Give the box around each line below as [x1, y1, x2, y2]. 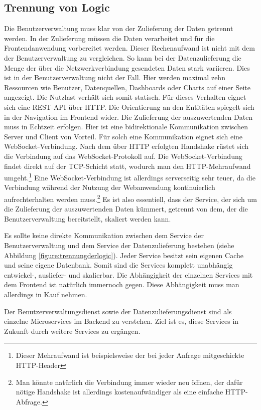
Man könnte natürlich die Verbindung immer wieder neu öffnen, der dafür [16, 376, 243, 387]
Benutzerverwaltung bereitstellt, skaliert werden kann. [4, 213, 171, 224]
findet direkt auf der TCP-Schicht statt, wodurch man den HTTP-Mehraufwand [4, 160, 251, 171]
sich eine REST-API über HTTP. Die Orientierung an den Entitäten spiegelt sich [4, 101, 254, 112]
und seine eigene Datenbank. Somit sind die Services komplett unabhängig [4, 260, 233, 270]
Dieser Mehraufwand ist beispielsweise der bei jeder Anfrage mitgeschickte [16, 350, 244, 360]
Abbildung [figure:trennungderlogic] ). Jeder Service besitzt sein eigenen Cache [4, 250, 243, 260]
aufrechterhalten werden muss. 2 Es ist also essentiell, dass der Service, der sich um [4, 192, 257, 204]
